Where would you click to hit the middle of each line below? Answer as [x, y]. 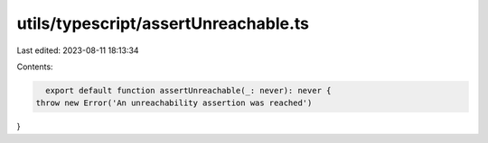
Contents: [35, 67]
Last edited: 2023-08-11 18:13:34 [78, 50]
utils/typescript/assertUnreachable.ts [163, 23]
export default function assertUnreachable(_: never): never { [188, 90]
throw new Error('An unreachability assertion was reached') [174, 103]
